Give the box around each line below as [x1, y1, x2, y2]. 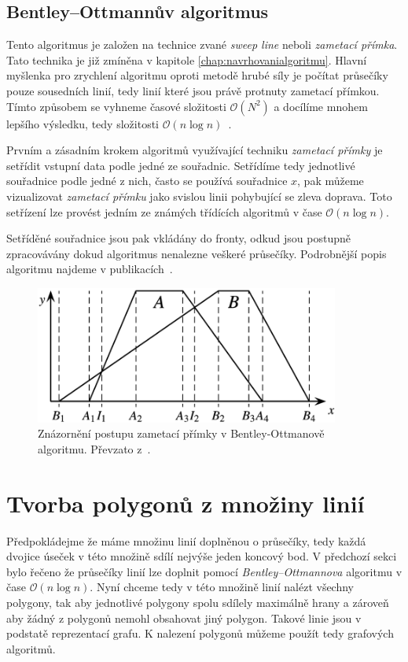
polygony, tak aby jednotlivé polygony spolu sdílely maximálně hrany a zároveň [6, 594, 389, 610]
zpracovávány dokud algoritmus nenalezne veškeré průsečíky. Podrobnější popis [6, 245, 387, 261]
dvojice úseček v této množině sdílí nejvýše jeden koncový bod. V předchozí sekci [6, 548, 397, 564]
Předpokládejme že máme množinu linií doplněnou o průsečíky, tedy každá [6, 532, 366, 549]
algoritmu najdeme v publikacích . [6, 261, 173, 277]
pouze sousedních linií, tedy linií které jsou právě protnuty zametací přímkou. [6, 82, 380, 98]
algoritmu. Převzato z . [38, 440, 151, 457]
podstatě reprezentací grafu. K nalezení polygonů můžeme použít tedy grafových [6, 625, 394, 642]
